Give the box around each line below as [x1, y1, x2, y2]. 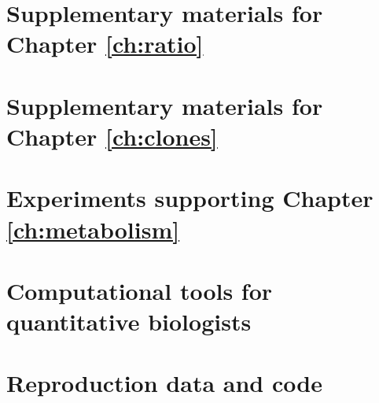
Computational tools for [6, 274, 273, 306]
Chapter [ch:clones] [6, 120, 218, 152]
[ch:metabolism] [6, 213, 180, 245]
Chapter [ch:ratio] [6, 28, 204, 60]
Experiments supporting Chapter [6, 182, 373, 214]
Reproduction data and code [6, 367, 322, 399]
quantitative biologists [6, 305, 252, 338]
